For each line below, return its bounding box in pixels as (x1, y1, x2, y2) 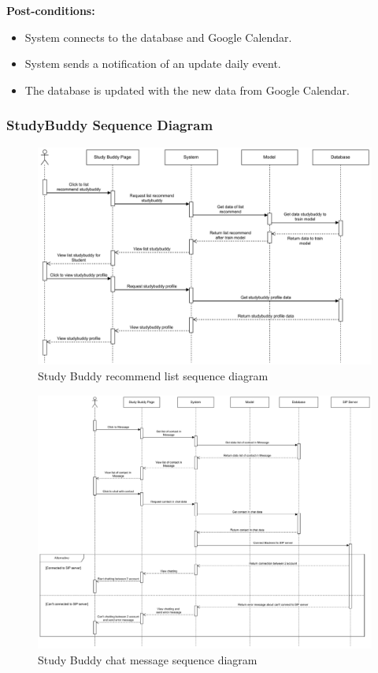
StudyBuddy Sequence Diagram (6, 115, 213, 135)
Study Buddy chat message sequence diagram (38, 651, 258, 667)
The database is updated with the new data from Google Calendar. (24, 81, 350, 98)
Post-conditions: (6, 2, 95, 18)
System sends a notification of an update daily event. (24, 55, 281, 72)
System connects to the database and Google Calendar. (24, 28, 292, 45)
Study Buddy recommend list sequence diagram (38, 367, 269, 383)
